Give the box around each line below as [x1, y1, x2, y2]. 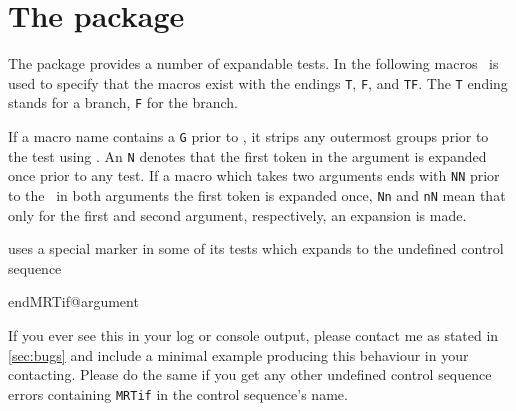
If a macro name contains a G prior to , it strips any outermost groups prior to [8, 126, 489, 147]
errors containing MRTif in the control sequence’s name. [8, 383, 348, 404]
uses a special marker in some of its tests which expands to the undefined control [8, 238, 504, 259]
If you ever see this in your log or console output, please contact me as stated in [8, 325, 499, 346]
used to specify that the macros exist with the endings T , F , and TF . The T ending [8, 72, 508, 93]
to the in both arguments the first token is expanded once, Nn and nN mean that [8, 185, 506, 205]
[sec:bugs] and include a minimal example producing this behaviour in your [8, 344, 469, 365]
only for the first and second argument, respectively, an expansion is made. [8, 204, 467, 225]
